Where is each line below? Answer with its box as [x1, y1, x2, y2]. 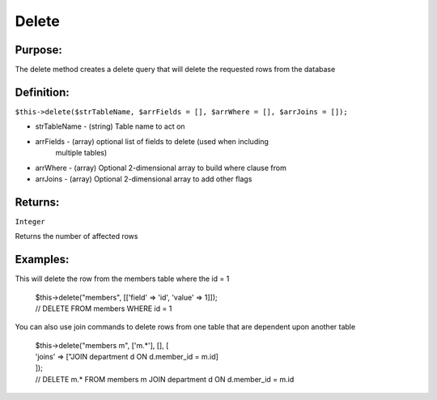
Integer [15, 217, 46, 226]
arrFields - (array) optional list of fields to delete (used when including [35, 136, 269, 146]
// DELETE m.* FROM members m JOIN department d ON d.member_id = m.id [35, 374, 295, 384]
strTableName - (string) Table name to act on [35, 121, 185, 131]
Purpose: [15, 43, 62, 57]
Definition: [15, 85, 70, 99]
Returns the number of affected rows [15, 232, 138, 241]
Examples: [15, 253, 70, 266]
